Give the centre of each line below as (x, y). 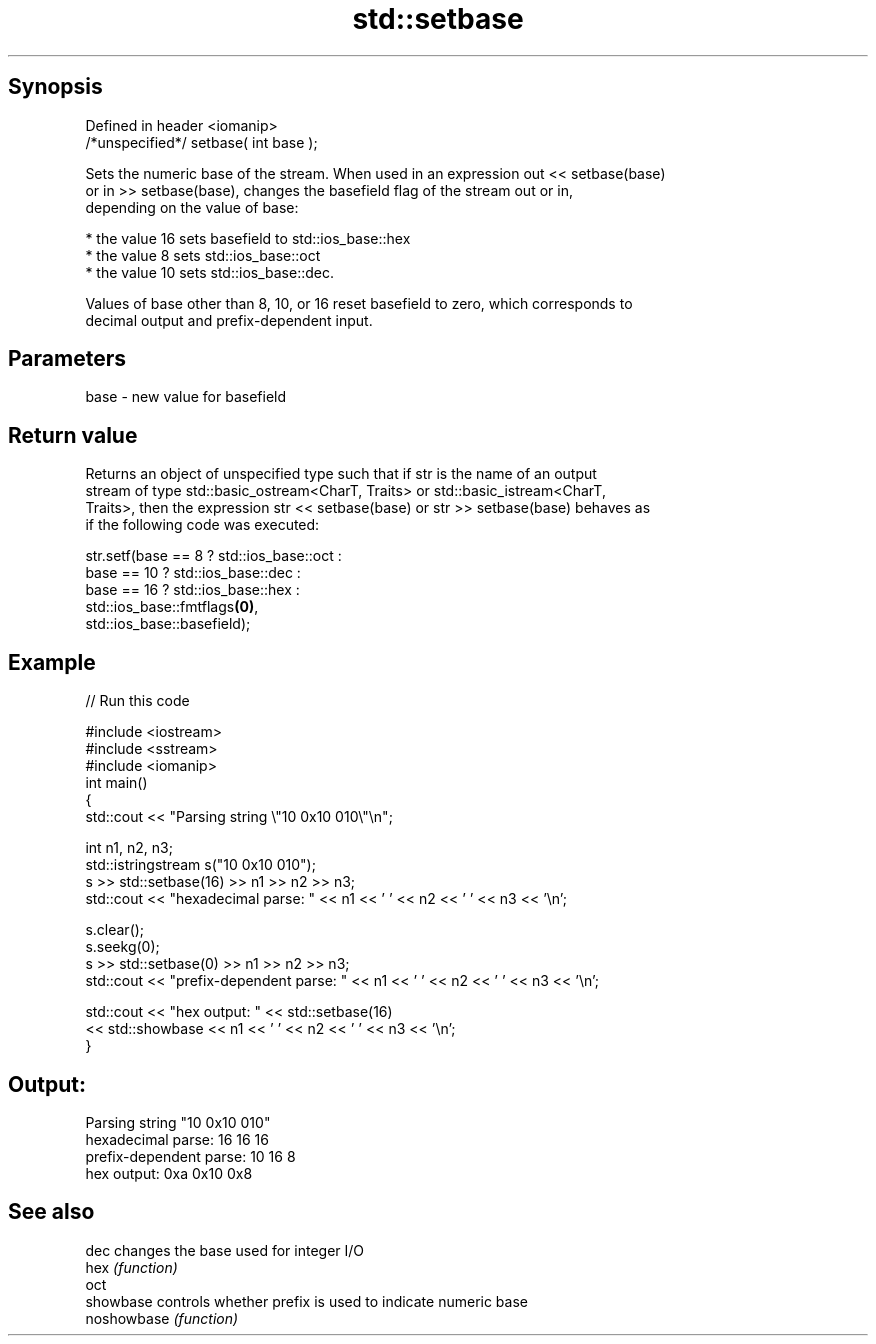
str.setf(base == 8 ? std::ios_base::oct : (213, 556)
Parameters (67, 359)
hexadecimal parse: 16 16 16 (177, 1139)
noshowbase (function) (162, 1318)
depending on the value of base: (192, 207)
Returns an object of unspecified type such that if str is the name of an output (341, 474)
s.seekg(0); (122, 947)
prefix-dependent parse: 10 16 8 (190, 1156)
